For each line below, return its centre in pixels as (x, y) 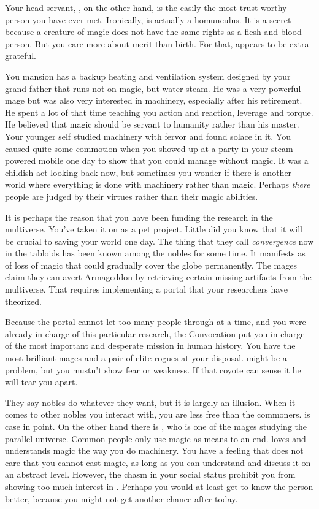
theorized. (23, 301)
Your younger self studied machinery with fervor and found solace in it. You (148, 136)
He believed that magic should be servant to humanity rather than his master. (152, 124)
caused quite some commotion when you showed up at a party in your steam (149, 148)
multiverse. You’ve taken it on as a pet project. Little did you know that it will (154, 229)
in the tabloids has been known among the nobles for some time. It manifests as (155, 253)
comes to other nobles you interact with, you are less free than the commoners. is (158, 414)
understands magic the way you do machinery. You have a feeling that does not (154, 450)
